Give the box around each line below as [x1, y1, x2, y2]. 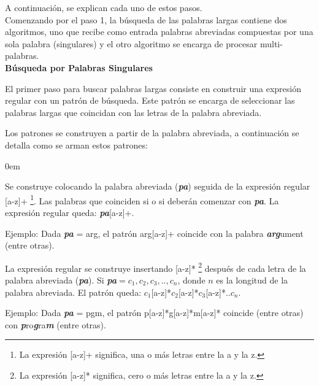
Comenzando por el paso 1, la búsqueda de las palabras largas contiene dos [5, 13, 287, 26]
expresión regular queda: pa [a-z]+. [5, 206, 134, 218]
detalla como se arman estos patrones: [5, 138, 148, 151]
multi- [259, 37, 283, 50]
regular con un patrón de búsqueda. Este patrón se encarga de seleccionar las [5, 94, 295, 107]
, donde [177, 274, 206, 286]
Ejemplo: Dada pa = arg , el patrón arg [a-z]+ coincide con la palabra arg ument [5, 226, 304, 239]
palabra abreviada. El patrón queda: [5, 285, 142, 298]
